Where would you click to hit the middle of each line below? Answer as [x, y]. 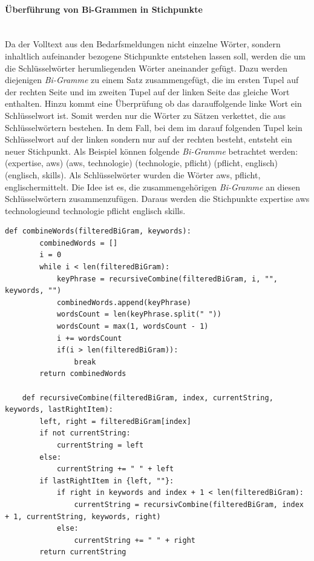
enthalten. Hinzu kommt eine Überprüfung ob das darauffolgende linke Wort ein [153, 103]
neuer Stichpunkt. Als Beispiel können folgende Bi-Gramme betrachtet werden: [152, 151]
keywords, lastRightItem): [59, 410]
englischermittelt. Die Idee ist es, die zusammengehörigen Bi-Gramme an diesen [153, 186]
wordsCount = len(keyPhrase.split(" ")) [139, 314]
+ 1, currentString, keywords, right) [83, 516]
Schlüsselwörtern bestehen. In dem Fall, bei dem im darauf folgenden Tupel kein [154, 127]
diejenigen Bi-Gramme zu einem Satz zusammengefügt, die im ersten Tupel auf [152, 80]
